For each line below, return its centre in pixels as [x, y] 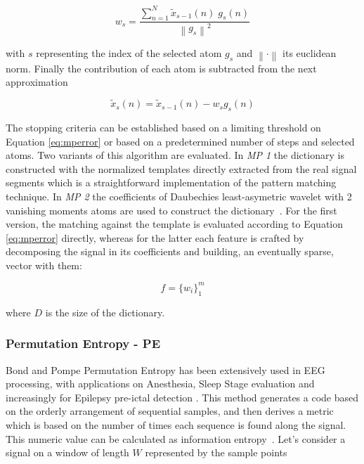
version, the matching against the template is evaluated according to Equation [175, 224]
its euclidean [310, 52]
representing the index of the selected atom [129, 52]
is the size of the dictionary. [105, 312]
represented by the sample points [216, 452]
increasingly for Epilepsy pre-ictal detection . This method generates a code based [182, 397]
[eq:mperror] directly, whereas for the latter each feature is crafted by [155, 237]
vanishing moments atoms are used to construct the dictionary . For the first [171, 210]
